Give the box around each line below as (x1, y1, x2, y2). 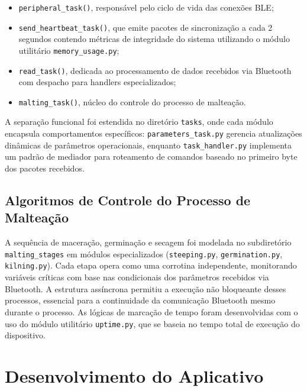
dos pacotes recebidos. (5, 162, 85, 175)
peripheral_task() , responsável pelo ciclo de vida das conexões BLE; (18, 1, 274, 13)
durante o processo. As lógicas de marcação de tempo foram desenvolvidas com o (5, 305, 298, 318)
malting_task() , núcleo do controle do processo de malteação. (18, 95, 246, 108)
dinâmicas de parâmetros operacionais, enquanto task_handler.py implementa (5, 138, 292, 151)
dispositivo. (5, 329, 46, 341)
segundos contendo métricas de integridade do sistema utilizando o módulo (18, 33, 290, 45)
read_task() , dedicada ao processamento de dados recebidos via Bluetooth (18, 64, 292, 76)
